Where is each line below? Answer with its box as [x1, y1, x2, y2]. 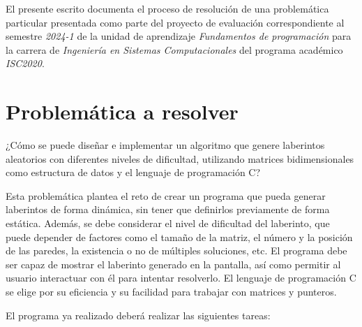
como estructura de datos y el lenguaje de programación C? [6, 165, 261, 180]
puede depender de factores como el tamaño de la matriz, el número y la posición [6, 229, 353, 244]
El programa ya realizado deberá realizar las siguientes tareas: [6, 307, 271, 322]
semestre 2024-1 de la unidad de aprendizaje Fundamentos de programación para [6, 29, 352, 43]
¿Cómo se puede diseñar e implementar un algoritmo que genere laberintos [6, 138, 325, 152]
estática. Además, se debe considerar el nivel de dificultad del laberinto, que [6, 216, 330, 231]
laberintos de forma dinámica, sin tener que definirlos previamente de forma [6, 202, 330, 217]
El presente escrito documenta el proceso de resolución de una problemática [6, 1, 329, 15]
